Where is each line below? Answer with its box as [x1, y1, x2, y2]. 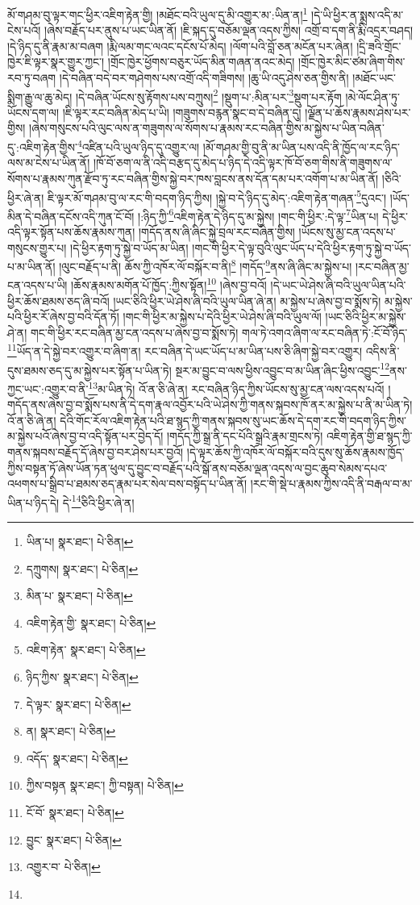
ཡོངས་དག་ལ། [7, 103, 60, 120]
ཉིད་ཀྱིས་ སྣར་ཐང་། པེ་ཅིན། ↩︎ [26, 669, 139, 685]
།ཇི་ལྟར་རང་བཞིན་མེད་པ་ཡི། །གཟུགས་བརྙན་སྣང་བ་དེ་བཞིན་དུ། [62, 103, 301, 120]
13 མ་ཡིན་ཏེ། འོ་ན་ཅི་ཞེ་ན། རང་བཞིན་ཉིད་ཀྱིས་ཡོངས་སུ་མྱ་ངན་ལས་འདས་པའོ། [88, 377, 385, 397]
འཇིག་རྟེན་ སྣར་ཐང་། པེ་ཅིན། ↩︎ [26, 641, 146, 658]
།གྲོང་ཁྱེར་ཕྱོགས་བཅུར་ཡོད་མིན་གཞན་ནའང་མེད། [107, 53, 295, 70]
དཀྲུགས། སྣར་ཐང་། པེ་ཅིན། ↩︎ [26, 560, 139, 577]
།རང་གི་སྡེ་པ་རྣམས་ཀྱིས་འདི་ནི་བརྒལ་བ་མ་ [250, 475, 413, 492]
